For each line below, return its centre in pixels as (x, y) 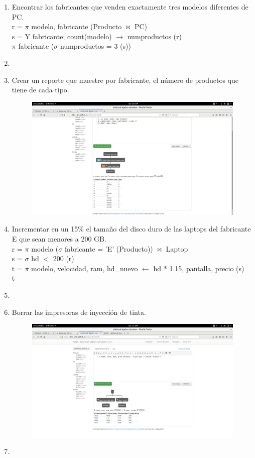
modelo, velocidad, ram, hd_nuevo (85, 268)
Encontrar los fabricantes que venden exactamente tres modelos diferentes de (130, 7)
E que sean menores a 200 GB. (59, 239)
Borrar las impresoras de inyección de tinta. (79, 312)
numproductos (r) (154, 36)
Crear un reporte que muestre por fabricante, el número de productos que (125, 80)
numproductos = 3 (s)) (95, 46)
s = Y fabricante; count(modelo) (62, 36)
